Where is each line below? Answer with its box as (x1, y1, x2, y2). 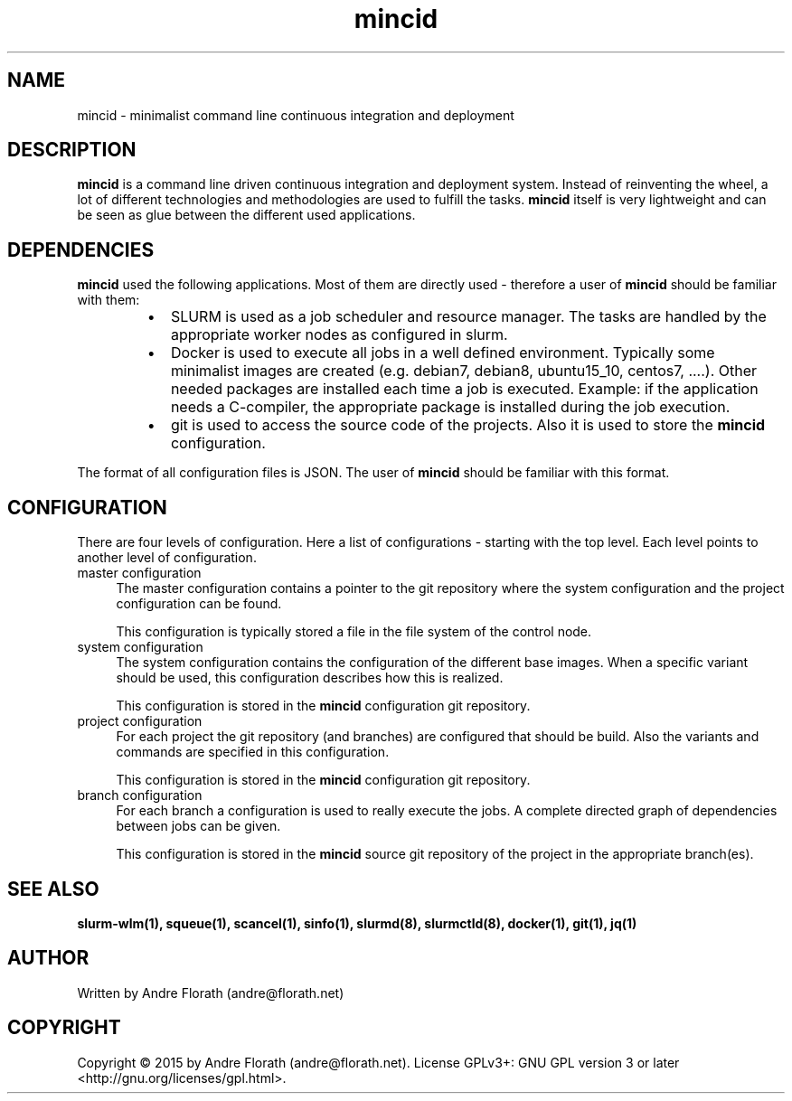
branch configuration (77, 787, 203, 804)
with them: (77, 292, 140, 308)
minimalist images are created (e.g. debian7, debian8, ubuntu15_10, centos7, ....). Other (170, 362, 758, 381)
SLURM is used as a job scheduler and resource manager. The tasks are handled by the (170, 307, 767, 326)
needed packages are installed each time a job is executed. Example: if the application (170, 380, 759, 399)
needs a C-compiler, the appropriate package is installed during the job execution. (170, 398, 731, 417)
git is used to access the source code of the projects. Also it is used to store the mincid (170, 416, 766, 435)
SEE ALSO (7, 877, 99, 900)
